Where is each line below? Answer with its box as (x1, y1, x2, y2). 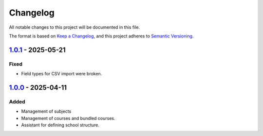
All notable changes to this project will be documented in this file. (9, 24, 140, 30)
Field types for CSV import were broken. (21, 71, 102, 77)
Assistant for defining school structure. (21, 122, 100, 128)
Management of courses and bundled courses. (21, 115, 115, 121)
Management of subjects (21, 108, 72, 114)
